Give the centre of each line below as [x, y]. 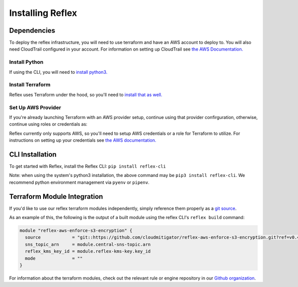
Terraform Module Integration [56, 197]
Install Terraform [30, 85]
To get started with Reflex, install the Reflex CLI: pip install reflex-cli [88, 166]
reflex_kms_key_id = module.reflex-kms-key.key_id [88, 251]
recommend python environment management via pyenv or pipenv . [79, 182]
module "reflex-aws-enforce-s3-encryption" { [76, 231]
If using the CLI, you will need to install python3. [58, 72]
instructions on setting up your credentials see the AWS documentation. [83, 140]
